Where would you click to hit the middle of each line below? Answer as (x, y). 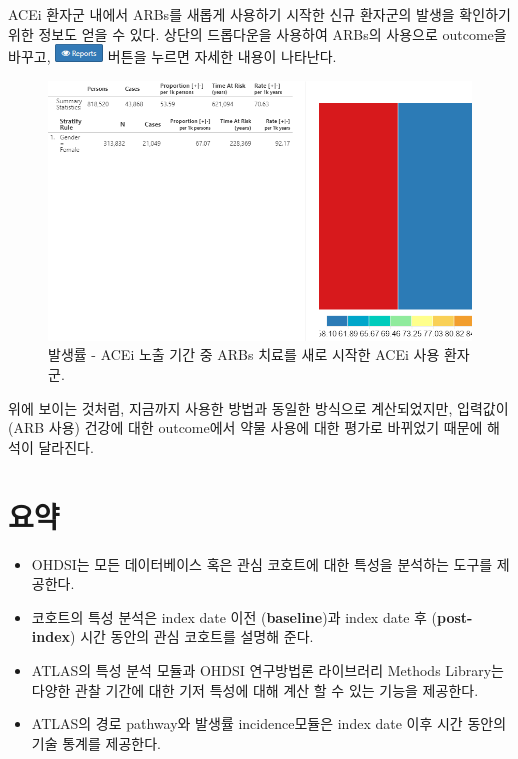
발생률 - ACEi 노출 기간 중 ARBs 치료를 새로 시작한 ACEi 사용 (244, 354)
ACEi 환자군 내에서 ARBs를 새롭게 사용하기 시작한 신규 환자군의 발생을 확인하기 (259, 14)
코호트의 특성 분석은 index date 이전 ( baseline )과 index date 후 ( (234, 616)
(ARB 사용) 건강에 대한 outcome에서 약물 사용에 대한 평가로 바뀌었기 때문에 (245, 427)
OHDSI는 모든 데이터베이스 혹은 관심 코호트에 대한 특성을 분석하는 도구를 (262, 563)
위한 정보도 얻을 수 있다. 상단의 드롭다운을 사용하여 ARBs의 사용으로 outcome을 (257, 33)
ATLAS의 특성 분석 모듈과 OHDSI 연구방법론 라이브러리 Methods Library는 (267, 669)
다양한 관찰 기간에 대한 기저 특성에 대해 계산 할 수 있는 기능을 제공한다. (255, 689)
